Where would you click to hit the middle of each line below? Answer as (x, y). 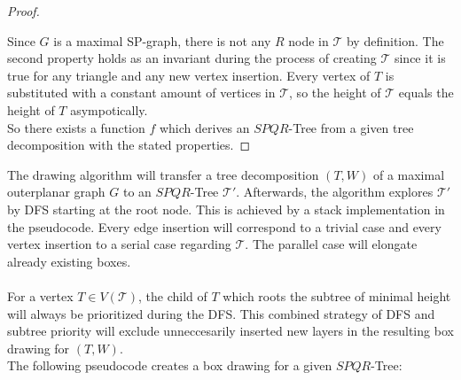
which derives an (204, 127)
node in (309, 40)
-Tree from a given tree (351, 127)
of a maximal (409, 174)
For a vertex (40, 295)
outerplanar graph (56, 192)
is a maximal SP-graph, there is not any (162, 40)
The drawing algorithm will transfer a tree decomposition (163, 174)
